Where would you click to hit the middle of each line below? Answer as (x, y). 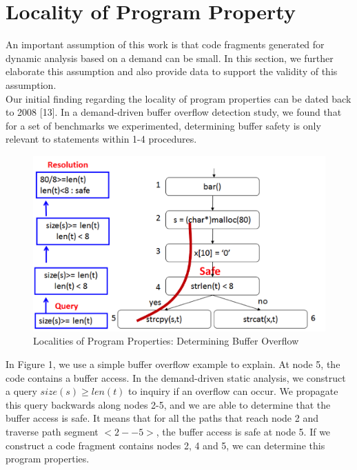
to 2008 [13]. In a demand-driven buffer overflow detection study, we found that (174, 112)
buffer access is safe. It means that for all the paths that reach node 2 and (162, 418)
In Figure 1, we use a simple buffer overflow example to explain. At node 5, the (173, 364)
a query (21, 391)
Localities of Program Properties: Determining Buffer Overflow (166, 341)
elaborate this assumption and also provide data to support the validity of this (172, 71)
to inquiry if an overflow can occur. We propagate (233, 391)
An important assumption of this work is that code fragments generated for (165, 44)
